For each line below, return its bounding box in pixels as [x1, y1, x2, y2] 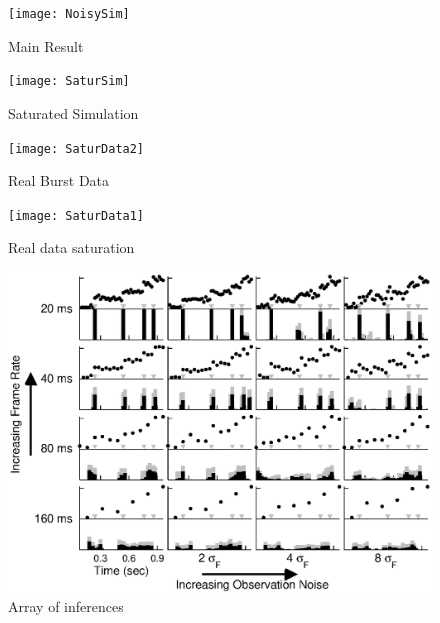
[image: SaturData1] [8, 208, 145, 223]
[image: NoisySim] [8, 7, 130, 21]
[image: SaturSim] [8, 74, 130, 89]
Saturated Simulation [8, 102, 139, 123]
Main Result [8, 35, 84, 56]
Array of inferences [8, 595, 124, 616]
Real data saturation [8, 237, 135, 258]
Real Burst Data [8, 170, 110, 191]
